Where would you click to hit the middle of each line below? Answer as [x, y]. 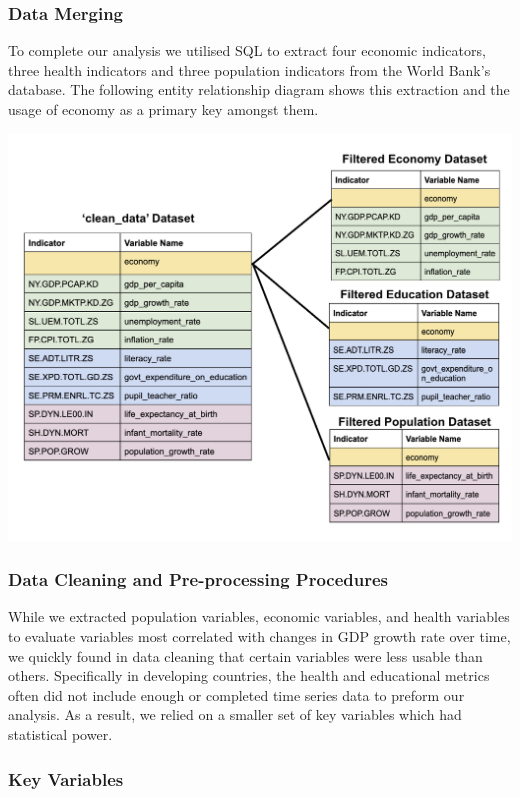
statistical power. [60, 734]
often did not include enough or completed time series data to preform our [236, 694]
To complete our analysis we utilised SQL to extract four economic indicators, [247, 50]
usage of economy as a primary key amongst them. [163, 109]
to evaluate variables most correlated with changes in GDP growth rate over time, [259, 636]
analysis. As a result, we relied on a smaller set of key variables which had [235, 714]
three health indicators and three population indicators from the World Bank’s [249, 69]
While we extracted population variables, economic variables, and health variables [259, 616]
